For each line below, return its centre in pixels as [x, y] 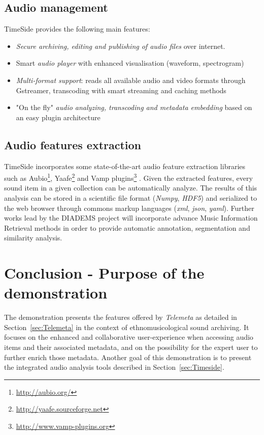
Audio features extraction [73, 144]
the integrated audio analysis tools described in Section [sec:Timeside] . [114, 367]
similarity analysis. [33, 238]
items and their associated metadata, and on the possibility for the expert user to [131, 347]
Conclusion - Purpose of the [104, 273]
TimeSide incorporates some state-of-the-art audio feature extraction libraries [125, 166]
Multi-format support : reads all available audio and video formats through [131, 80]
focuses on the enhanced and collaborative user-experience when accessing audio [129, 337]
